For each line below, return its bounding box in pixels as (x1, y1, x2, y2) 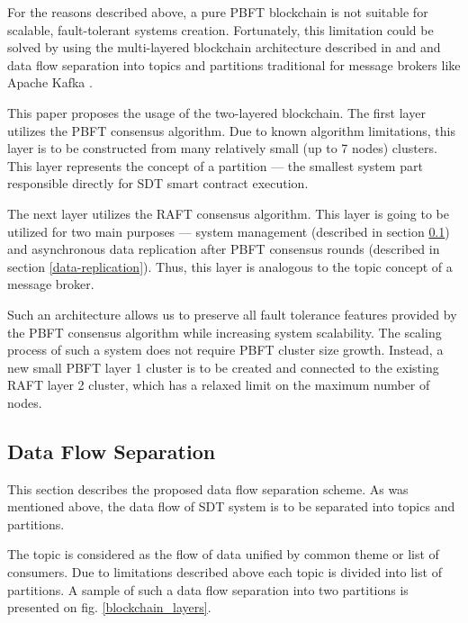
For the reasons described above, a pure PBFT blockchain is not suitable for (7, 3, 428, 21)
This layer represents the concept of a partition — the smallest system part (7, 156, 423, 175)
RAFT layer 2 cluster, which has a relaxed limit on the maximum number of (7, 375, 430, 394)
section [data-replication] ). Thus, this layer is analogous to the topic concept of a (7, 257, 453, 275)
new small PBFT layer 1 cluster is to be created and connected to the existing (7, 357, 439, 376)
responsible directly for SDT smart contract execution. (7, 174, 309, 193)
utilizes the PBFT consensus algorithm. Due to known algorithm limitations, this (7, 121, 455, 140)
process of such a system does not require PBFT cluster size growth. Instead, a (7, 340, 444, 359)
